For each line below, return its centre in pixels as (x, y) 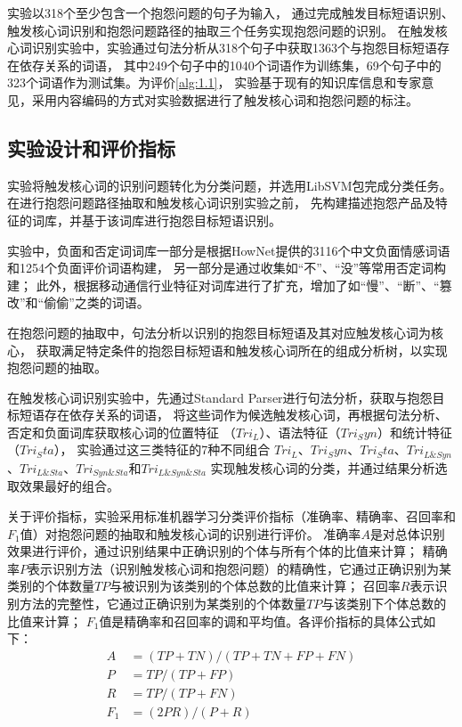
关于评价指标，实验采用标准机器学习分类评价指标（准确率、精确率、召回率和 (231, 515)
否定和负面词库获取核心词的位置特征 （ (122, 432)
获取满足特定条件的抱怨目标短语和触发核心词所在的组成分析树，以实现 (242, 350)
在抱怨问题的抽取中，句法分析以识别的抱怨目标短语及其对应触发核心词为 (219, 332)
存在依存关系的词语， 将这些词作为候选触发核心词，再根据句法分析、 (246, 415)
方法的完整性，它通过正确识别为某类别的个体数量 (162, 603)
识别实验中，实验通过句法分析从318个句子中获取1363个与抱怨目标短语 (234, 48)
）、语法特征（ (300, 432)
